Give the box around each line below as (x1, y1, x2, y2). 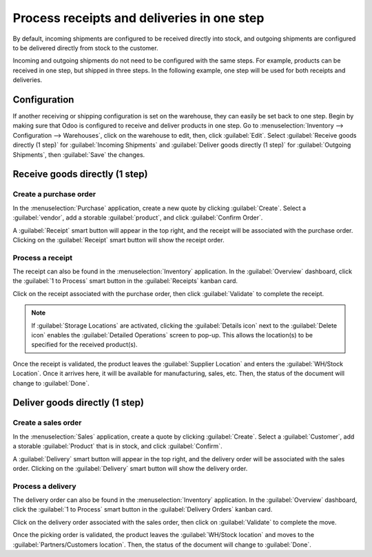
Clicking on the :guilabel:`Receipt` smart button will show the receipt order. (12, 235, 225, 244)
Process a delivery (12, 481, 76, 491)
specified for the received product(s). (31, 341, 138, 349)
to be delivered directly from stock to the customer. (12, 43, 158, 52)
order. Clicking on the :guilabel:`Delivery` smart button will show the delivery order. (12, 464, 248, 472)
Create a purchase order (12, 189, 96, 199)
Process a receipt (12, 253, 72, 262)
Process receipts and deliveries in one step (12, 10, 265, 25)
